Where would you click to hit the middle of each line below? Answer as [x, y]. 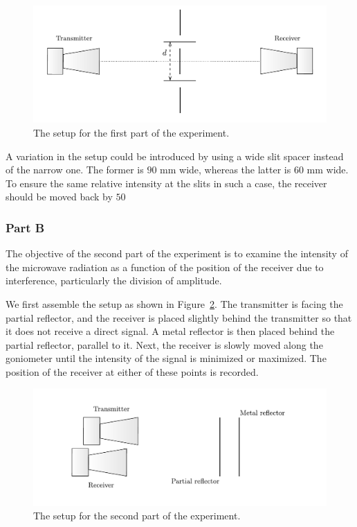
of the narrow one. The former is [75, 170]
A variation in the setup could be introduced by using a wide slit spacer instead [175, 156]
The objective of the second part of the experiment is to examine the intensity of [177, 253]
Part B [25, 227]
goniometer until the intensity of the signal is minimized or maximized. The [166, 358]
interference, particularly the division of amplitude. [114, 280]
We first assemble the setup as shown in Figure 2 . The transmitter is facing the [174, 303]
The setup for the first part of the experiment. [131, 132]
